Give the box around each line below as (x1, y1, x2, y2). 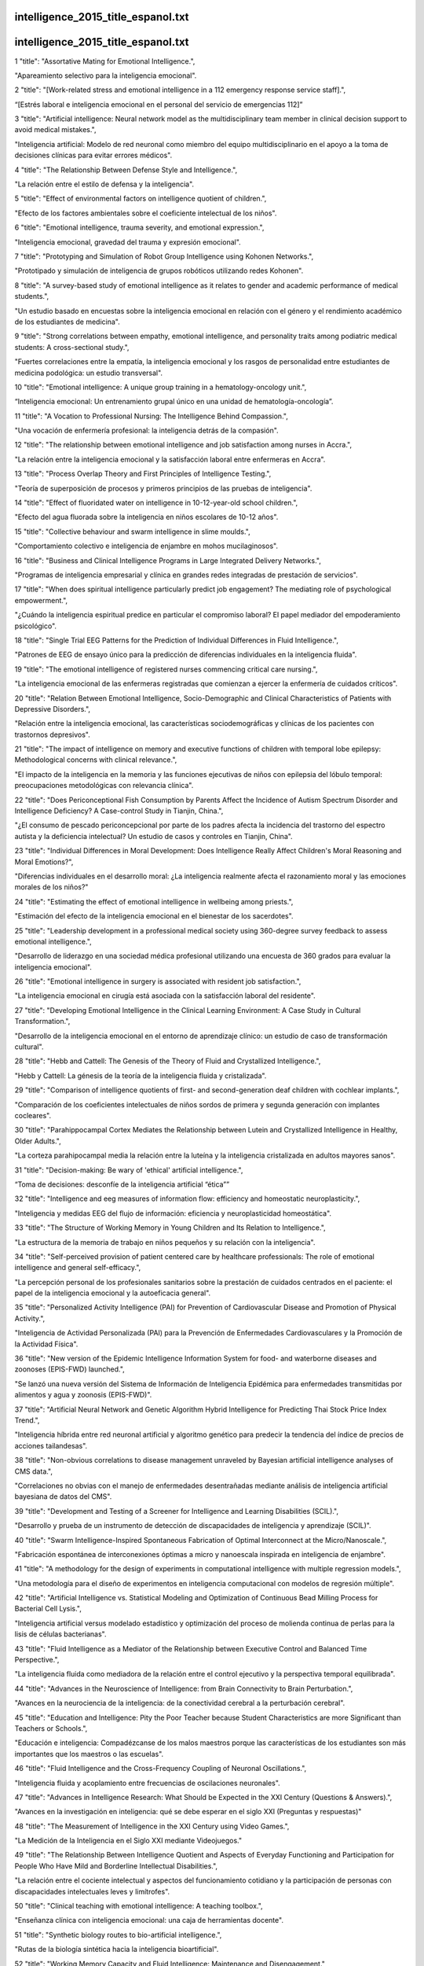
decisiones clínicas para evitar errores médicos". (14, 150, 173, 160)
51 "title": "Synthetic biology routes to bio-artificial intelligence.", (14, 1930, 222, 1939)
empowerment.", (14, 595, 68, 605)
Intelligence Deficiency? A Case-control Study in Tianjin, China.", (14, 806, 224, 815)
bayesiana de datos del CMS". (14, 1492, 112, 1501)
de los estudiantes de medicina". (14, 317, 121, 326)
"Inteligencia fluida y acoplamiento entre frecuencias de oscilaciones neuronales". (14, 1778, 280, 1787)
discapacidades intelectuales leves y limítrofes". (14, 1887, 170, 1896)
